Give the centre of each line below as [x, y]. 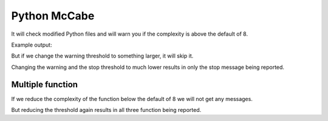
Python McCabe [53, 16]
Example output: [32, 45]
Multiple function [45, 84]
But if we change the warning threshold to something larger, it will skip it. [102, 56]
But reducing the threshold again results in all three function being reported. [106, 110]
